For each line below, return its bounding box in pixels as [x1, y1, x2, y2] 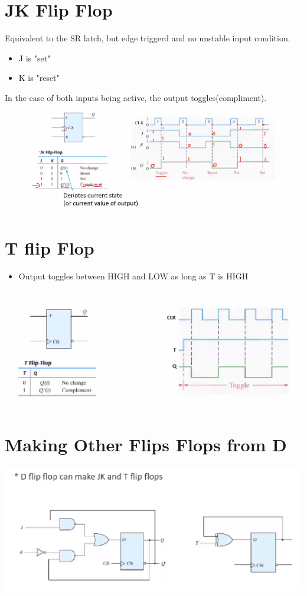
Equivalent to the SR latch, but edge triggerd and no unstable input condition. [5, 32, 290, 44]
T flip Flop [5, 236, 94, 260]
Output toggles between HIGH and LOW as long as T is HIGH [18, 269, 249, 282]
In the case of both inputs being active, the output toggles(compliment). [5, 91, 267, 103]
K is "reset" [18, 71, 60, 84]
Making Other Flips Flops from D [5, 432, 287, 456]
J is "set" [18, 51, 51, 64]
